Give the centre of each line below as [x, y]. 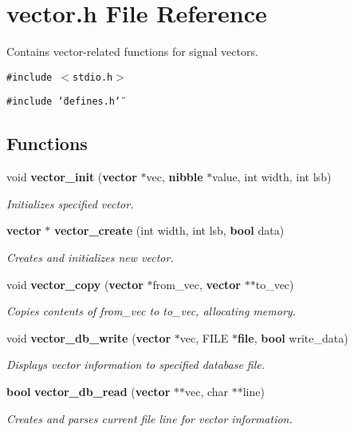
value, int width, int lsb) [272, 177]
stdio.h [93, 77]
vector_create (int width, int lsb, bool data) [169, 230]
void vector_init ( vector [72, 177]
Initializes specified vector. [70, 203]
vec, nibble [175, 177]
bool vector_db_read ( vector [88, 391]
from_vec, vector [197, 284]
